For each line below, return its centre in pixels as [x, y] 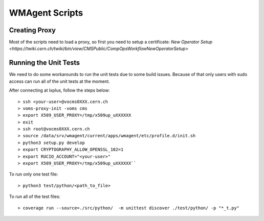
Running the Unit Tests [44, 63]
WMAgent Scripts [46, 13]
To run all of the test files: [35, 196]
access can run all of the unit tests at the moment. [59, 81]
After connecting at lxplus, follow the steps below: [59, 90]
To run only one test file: [33, 174]
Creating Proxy [33, 30]
